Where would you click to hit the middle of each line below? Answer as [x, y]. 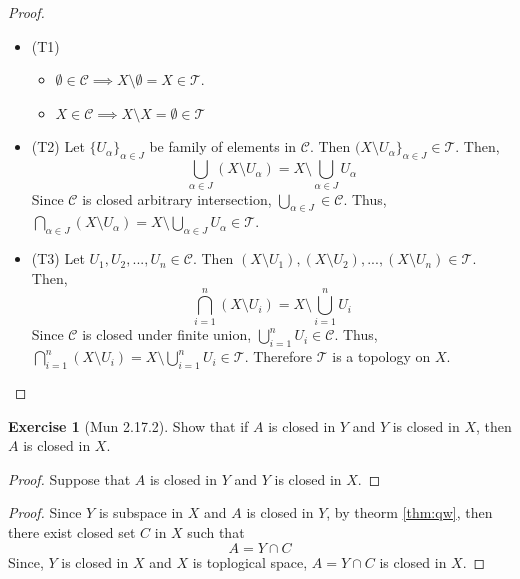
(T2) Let [58, 146]
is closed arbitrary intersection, [177, 198]
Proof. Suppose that [69, 478]
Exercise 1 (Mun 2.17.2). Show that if [128, 425]
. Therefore [278, 356]
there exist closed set [72, 531]
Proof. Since [45, 512]
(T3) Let [58, 258]
